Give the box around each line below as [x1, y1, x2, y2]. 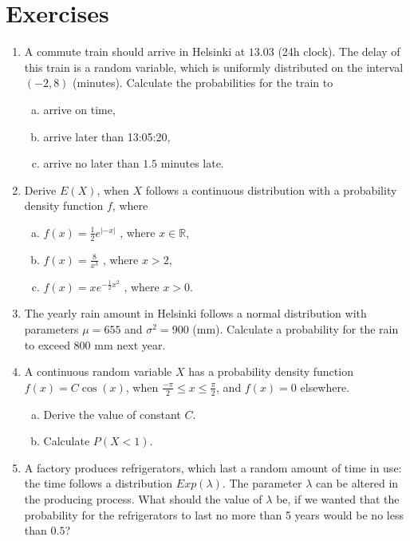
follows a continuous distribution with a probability [145, 181, 397, 198]
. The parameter [222, 475, 302, 492]
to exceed [24, 336, 70, 353]
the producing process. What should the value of [24, 491, 262, 507]
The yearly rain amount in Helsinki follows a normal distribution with [24, 305, 367, 322]
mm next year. [94, 336, 166, 353]
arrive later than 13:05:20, [43, 128, 171, 144]
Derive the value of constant [43, 405, 181, 422]
